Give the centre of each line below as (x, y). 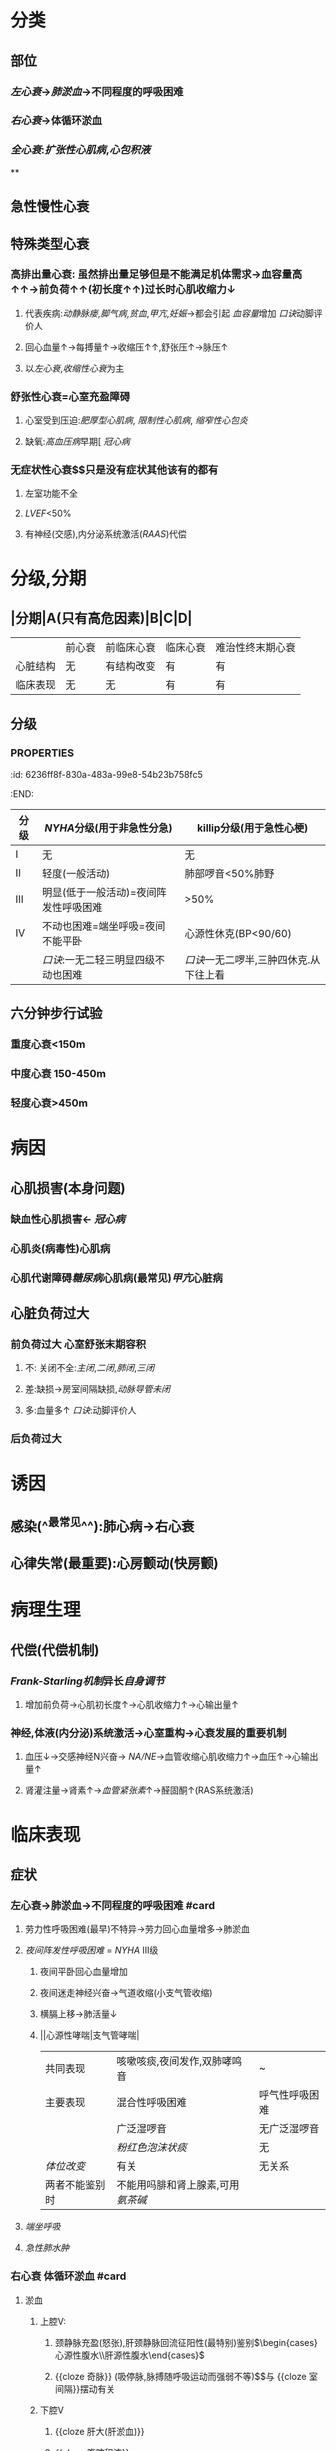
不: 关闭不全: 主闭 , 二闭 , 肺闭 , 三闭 (89, 1368)
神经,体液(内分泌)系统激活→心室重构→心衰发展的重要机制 (148, 1733)
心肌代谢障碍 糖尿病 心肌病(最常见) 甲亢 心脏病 (116, 1278)
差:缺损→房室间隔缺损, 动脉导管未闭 (97, 1389)
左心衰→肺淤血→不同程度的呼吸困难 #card (112, 1905)
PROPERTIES (42, 753)
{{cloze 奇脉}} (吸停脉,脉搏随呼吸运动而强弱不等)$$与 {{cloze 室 (186, 2376)
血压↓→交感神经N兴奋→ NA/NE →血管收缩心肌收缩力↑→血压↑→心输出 (171, 1757)
